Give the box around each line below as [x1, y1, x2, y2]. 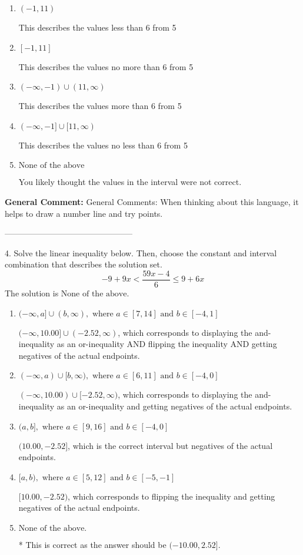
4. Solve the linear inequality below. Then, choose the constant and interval [5, 246, 277, 259]
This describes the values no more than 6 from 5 [18, 60, 194, 72]
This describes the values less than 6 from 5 [18, 21, 177, 33]
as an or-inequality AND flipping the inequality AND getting [56, 338, 277, 350]
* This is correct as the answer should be [18, 538, 167, 550]
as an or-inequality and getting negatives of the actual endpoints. [56, 399, 292, 412]
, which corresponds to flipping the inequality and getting [68, 490, 275, 502]
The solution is [5, 287, 59, 299]
